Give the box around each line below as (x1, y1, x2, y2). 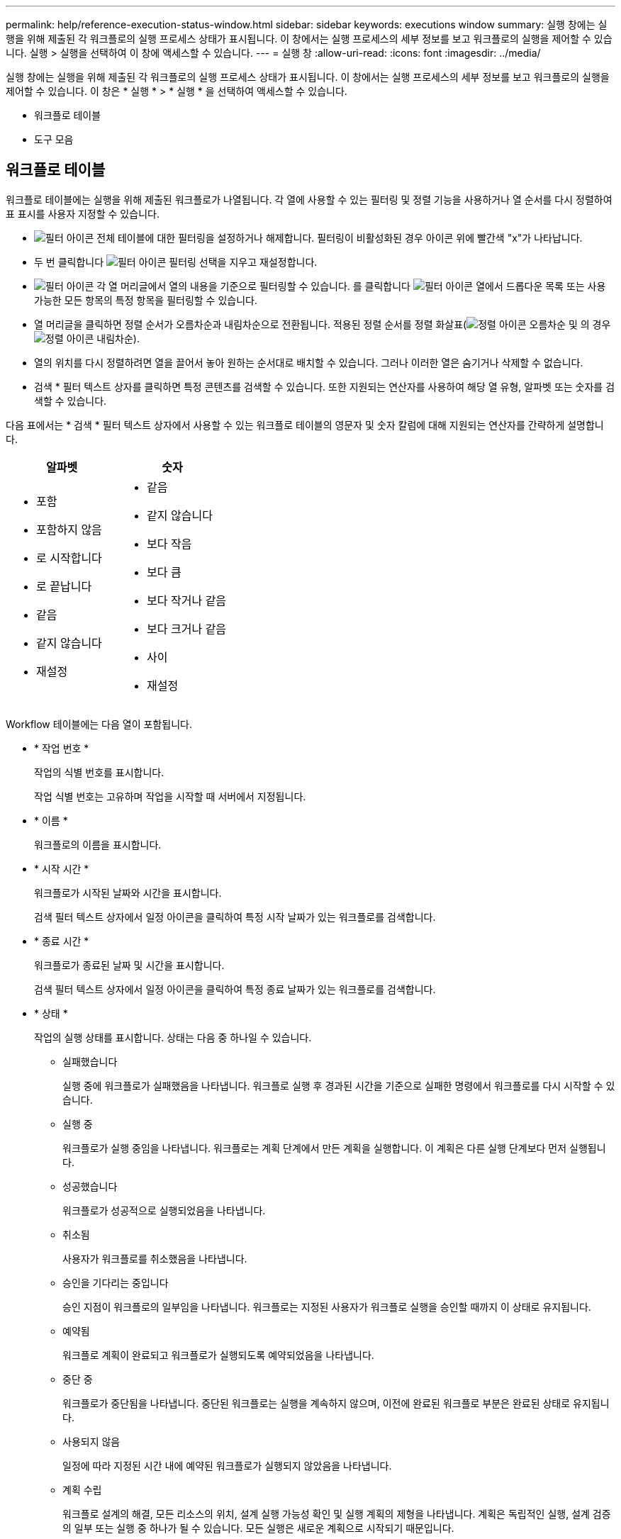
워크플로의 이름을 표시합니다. (34, 838, 162, 851)
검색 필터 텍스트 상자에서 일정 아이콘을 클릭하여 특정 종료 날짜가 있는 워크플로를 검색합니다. (34, 983, 436, 995)
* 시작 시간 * (34, 862, 89, 875)
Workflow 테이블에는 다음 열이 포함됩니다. (6, 717, 192, 730)
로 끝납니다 (36, 578, 92, 593)
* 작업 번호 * (34, 741, 89, 754)
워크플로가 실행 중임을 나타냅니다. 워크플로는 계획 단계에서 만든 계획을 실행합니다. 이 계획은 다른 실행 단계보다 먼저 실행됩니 (62, 1141, 606, 1154)
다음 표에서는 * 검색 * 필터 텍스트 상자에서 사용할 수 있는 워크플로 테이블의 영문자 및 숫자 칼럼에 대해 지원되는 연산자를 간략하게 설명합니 (6, 418, 604, 431)
